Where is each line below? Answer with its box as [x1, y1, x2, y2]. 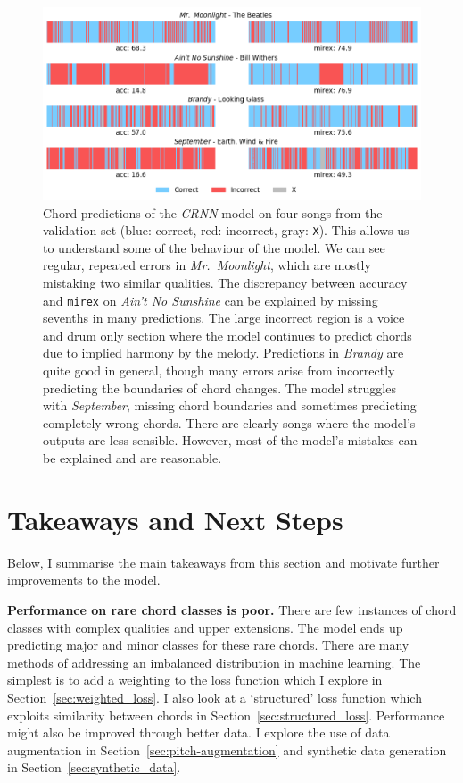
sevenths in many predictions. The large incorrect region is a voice [43, 308, 405, 327]
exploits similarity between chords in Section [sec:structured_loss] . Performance [7, 705, 445, 724]
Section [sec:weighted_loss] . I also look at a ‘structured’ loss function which [7, 687, 422, 706]
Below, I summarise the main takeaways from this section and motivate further [7, 552, 440, 571]
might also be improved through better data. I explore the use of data [7, 723, 390, 742]
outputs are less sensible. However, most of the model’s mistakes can [43, 431, 418, 450]
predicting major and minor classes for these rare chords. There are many [7, 636, 409, 654]
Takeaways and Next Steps [7, 501, 343, 537]
